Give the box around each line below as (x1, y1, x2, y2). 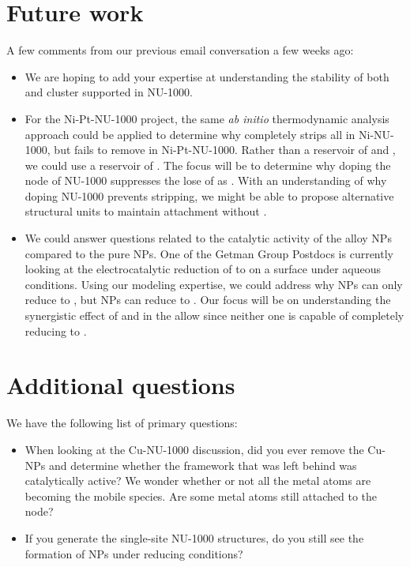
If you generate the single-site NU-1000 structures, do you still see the (24, 529, 364, 546)
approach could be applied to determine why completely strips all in (24, 126, 355, 142)
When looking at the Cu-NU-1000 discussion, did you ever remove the (24, 441, 364, 457)
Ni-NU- (359, 126, 394, 142)
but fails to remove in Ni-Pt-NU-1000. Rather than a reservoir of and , (54, 141, 396, 158)
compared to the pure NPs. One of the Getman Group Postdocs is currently (24, 245, 393, 261)
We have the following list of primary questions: (6, 415, 238, 431)
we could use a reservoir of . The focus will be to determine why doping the (24, 156, 391, 173)
